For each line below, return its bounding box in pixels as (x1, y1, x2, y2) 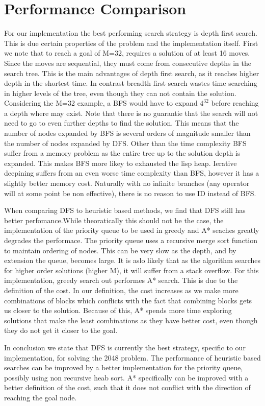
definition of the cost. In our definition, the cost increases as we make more (4, 284, 238, 295)
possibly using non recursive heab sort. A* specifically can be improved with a (4, 372, 249, 383)
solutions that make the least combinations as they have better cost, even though (4, 315, 258, 325)
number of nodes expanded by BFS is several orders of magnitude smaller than (4, 128, 251, 138)
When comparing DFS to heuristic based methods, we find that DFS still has (4, 205, 246, 216)
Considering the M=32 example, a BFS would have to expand (4, 98, 198, 108)
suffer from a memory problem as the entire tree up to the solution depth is (4, 148, 241, 158)
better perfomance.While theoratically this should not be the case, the (4, 214, 224, 225)
